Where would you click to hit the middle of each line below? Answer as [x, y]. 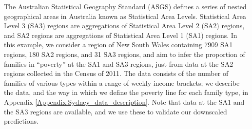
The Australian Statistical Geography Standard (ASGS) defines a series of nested [125, 6]
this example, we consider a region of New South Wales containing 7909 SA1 [118, 45]
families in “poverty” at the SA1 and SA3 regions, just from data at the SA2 [119, 64]
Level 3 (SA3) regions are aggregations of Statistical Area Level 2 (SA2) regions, [124, 26]
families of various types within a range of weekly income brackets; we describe [122, 83]
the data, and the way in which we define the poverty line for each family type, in [126, 92]
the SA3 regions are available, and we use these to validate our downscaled [116, 111]
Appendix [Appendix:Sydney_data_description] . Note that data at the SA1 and [124, 101]
